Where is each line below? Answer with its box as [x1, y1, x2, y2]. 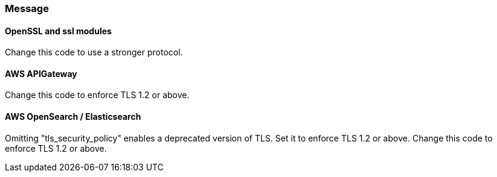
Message [5, 2, 49, 14]
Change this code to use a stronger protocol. [5, 47, 183, 58]
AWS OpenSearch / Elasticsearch [5, 111, 141, 122]
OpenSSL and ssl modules [5, 25, 112, 36]
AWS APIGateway [5, 68, 77, 79]
